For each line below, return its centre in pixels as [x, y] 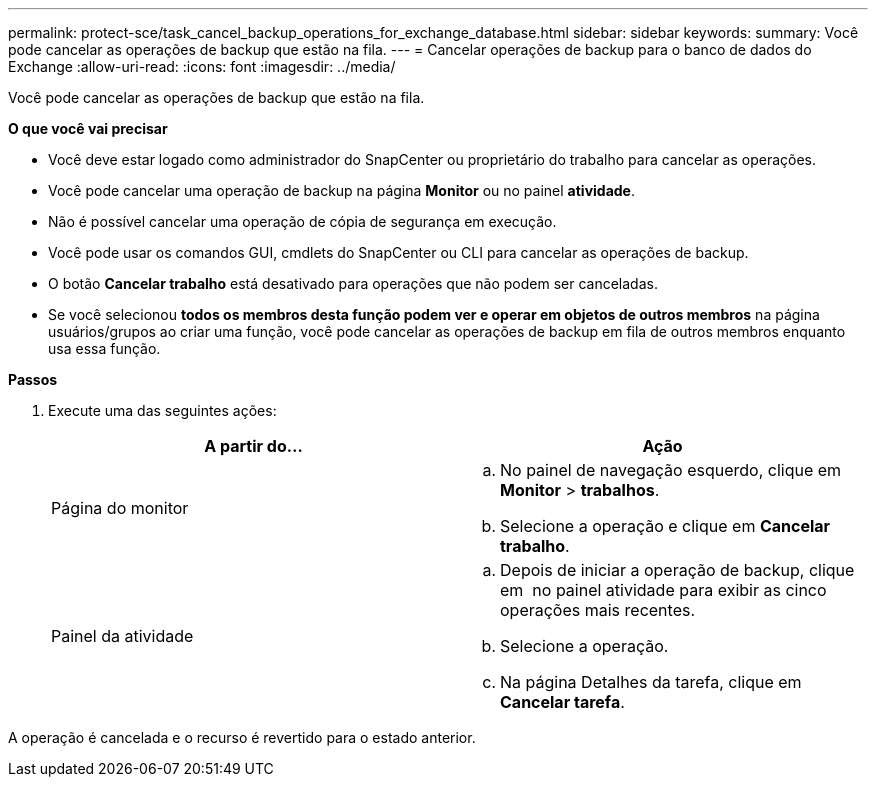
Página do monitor [120, 508]
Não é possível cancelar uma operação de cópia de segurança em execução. [302, 221]
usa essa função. [104, 348]
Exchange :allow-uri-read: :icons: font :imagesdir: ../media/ [202, 66]
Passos [33, 379]
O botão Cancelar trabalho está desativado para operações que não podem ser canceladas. [353, 283]
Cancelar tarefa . [562, 702]
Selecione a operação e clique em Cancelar [665, 526]
